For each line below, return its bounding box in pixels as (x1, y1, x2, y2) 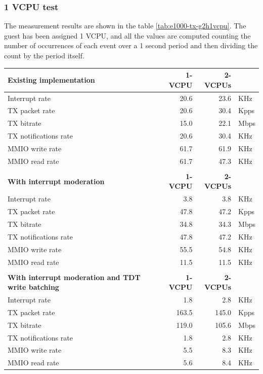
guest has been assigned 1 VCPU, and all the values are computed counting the (4, 30, 251, 41)
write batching (8, 282, 59, 292)
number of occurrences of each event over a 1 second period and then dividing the (4, 40, 258, 51)
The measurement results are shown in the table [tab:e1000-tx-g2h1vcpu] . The (4, 20, 246, 31)
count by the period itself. (4, 50, 84, 60)
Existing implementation (8, 74, 95, 85)
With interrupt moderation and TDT (8, 271, 141, 282)
